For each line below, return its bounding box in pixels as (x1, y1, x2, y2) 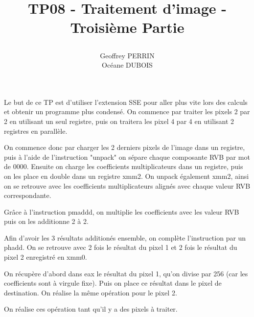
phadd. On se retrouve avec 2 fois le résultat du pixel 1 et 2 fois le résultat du (4, 242, 237, 252)
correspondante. (4, 190, 51, 200)
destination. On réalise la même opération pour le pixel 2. (4, 287, 177, 297)
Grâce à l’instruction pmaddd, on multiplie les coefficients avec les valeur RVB (4, 206, 239, 217)
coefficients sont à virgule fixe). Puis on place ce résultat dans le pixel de (4, 278, 222, 288)
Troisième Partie (70, 17, 185, 37)
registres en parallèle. (4, 125, 68, 136)
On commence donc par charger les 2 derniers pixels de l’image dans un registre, (4, 142, 245, 152)
